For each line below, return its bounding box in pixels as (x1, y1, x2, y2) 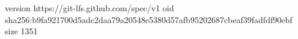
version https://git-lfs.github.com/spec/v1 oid (5, 2, 174, 14)
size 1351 (5, 25, 38, 37)
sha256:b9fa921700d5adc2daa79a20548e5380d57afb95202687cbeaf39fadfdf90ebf (5, 13, 293, 25)
